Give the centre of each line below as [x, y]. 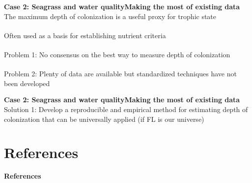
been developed [27, 83]
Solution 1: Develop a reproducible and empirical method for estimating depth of [126, 109]
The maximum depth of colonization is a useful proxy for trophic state [110, 16]
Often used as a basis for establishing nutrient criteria [85, 35]
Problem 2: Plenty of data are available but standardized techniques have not [120, 74]
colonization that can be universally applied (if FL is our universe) [104, 119]
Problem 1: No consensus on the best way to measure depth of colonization [117, 54]
